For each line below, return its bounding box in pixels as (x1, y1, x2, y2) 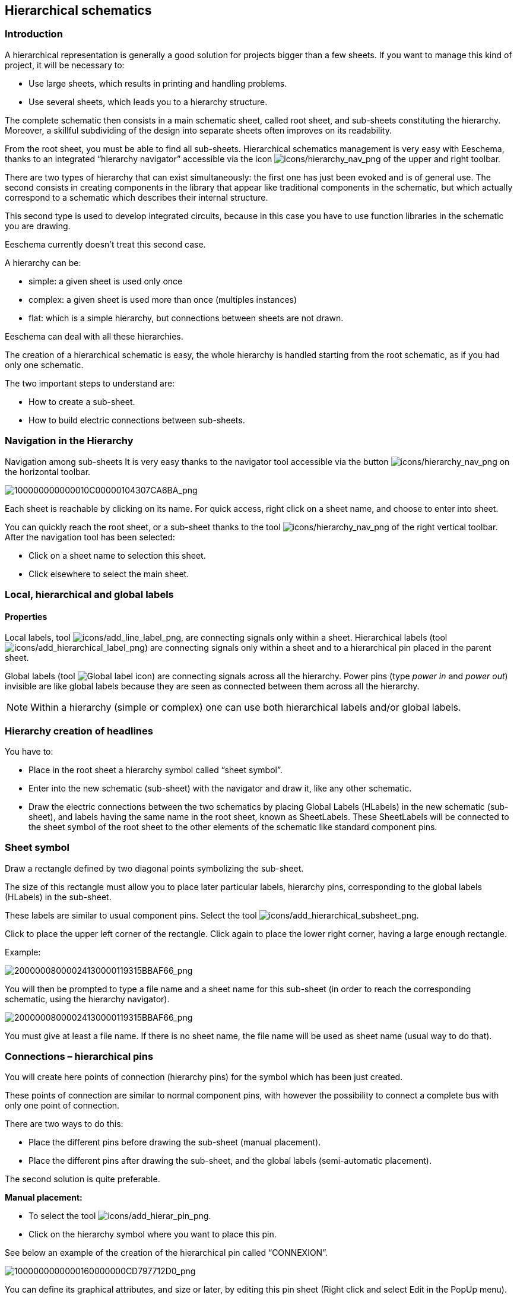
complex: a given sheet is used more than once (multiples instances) (28, 294, 297, 305)
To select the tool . (28, 1211, 211, 1221)
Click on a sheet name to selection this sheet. (28, 550, 206, 561)
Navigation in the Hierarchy (5, 435, 134, 447)
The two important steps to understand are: (5, 378, 175, 388)
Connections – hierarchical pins (5, 1050, 154, 1063)
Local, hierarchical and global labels (5, 588, 174, 600)
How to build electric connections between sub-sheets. (28, 414, 245, 425)
